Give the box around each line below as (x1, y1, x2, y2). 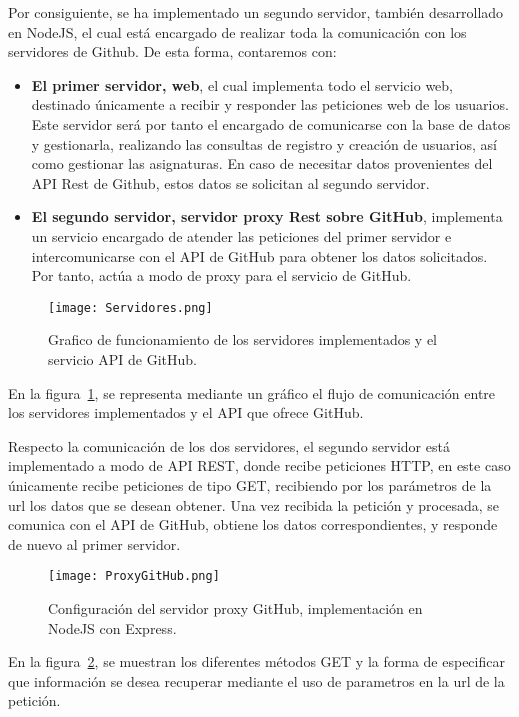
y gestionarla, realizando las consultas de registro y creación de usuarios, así (31, 133, 497, 154)
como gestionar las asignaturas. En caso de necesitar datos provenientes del (31, 153, 493, 174)
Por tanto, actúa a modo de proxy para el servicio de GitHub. (31, 265, 412, 286)
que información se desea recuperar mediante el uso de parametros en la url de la (8, 670, 505, 691)
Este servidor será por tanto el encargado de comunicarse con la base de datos (31, 113, 511, 134)
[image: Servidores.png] (48, 300, 213, 315)
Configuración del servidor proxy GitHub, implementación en (48, 597, 423, 618)
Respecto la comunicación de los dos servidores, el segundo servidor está (8, 435, 450, 456)
